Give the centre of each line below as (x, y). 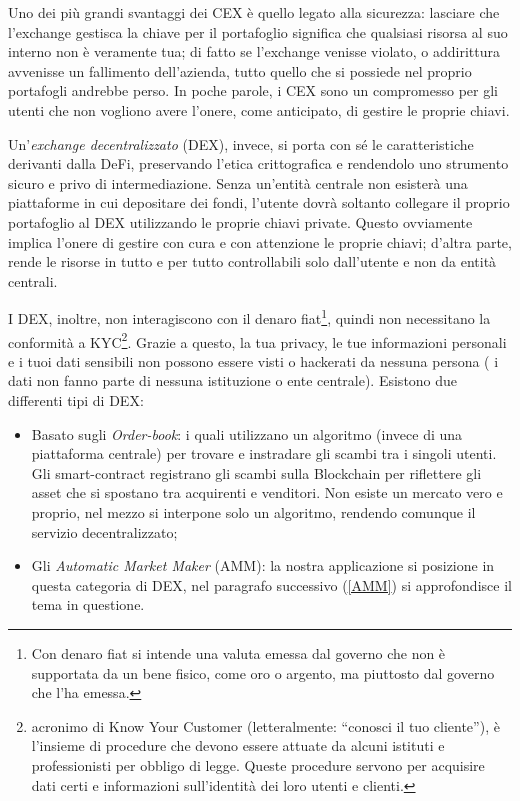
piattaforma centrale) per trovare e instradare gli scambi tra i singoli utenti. (264, 453)
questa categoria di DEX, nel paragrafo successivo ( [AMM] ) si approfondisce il (271, 584)
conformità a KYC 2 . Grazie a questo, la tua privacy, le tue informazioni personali (257, 340)
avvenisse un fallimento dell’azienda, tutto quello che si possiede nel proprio (240, 70)
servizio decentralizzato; (104, 531)
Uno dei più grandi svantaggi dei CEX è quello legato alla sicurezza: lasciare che (254, 12)
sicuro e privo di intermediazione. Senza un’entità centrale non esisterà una (238, 182)
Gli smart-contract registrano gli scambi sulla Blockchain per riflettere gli (256, 472)
